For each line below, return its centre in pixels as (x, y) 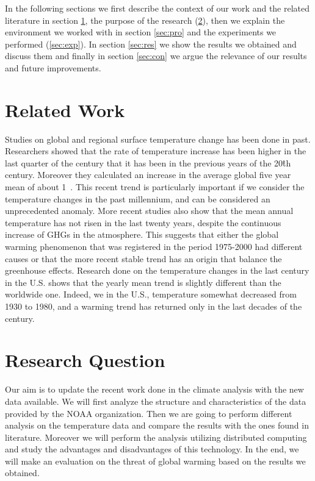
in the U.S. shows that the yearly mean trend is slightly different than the (143, 282)
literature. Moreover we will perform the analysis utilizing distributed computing (156, 437)
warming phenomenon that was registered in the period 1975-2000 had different (154, 247)
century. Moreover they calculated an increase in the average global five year (148, 175)
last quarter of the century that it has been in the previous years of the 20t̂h (148, 162)
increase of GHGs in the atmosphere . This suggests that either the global (142, 234)
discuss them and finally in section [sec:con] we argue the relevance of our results (156, 56)
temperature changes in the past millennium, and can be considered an (138, 198)
